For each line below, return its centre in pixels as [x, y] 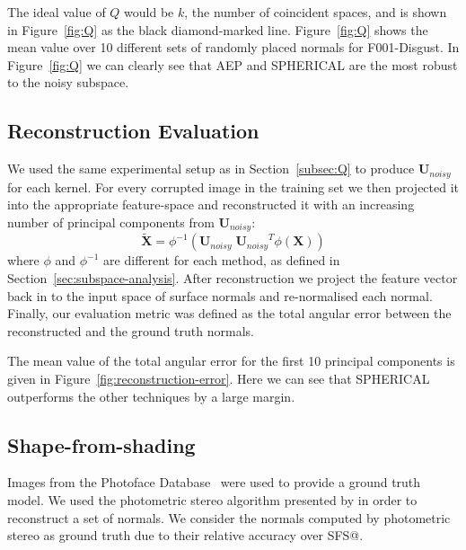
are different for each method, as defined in [222, 260]
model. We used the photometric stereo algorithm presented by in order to [212, 500]
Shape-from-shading [101, 444]
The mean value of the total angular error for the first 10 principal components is [231, 361]
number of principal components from [111, 222]
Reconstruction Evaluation [133, 131]
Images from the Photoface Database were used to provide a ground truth [214, 482]
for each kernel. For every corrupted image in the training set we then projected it [233, 186]
